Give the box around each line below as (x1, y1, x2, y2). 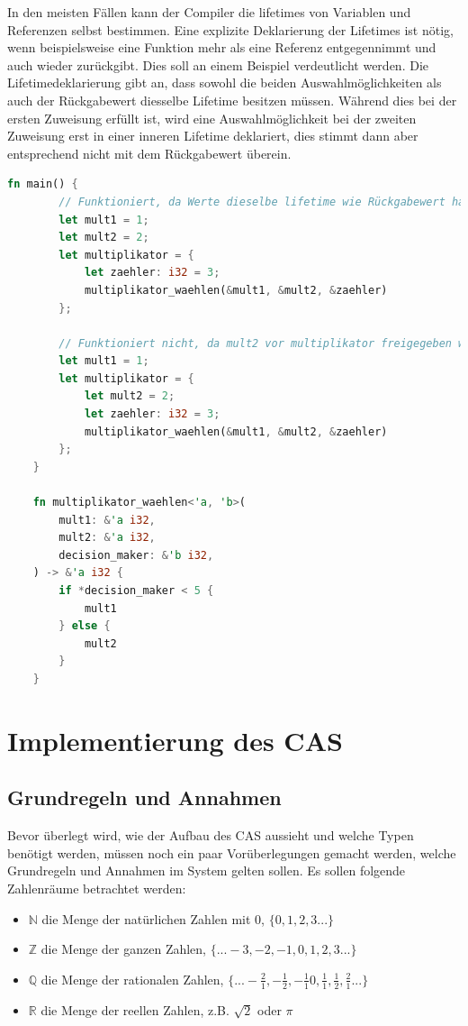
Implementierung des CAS (7, 721, 343, 758)
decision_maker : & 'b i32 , (58, 548, 214, 562)
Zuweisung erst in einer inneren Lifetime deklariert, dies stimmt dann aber (7, 126, 418, 145)
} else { (58, 619, 111, 633)
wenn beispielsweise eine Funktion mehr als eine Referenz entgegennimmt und (7, 38, 436, 57)
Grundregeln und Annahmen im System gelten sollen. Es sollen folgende (7, 861, 406, 880)
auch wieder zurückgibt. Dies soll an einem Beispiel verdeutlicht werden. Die (7, 55, 428, 74)
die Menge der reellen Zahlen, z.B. (40, 1000, 229, 1019)
